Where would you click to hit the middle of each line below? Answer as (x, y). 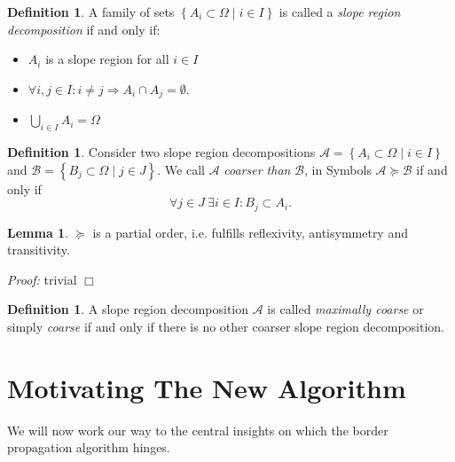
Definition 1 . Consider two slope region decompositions (161, 152)
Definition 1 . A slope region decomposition (128, 309)
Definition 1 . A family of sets (91, 12)
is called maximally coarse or (345, 309)
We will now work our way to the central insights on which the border (198, 430)
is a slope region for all (107, 59)
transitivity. (39, 250)
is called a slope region (340, 12)
